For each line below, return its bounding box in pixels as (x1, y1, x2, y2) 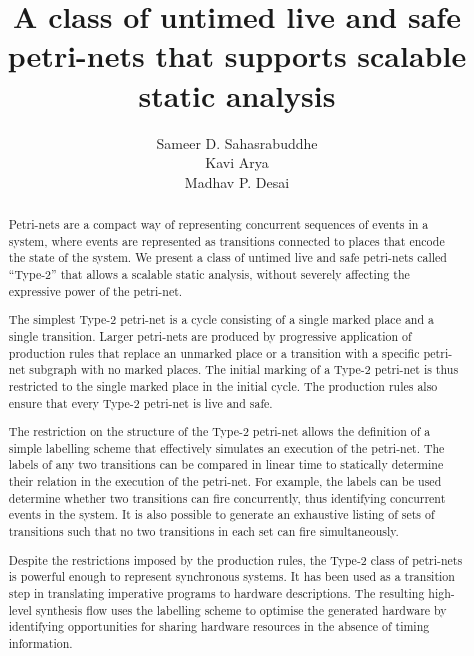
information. (8, 634, 73, 651)
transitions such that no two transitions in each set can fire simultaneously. (8, 523, 399, 540)
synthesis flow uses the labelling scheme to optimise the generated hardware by (35, 601, 447, 618)
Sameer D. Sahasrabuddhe (156, 132, 318, 153)
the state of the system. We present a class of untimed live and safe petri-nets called (8, 249, 447, 266)
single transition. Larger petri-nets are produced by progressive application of (8, 327, 412, 344)
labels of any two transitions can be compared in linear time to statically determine (8, 456, 444, 473)
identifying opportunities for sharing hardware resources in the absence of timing (8, 618, 430, 635)
